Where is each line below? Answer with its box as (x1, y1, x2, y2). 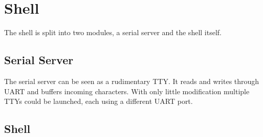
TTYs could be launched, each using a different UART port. (4, 96, 193, 106)
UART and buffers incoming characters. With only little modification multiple (4, 86, 250, 96)
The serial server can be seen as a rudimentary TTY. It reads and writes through (4, 75, 259, 86)
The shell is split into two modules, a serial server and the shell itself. (4, 27, 222, 38)
